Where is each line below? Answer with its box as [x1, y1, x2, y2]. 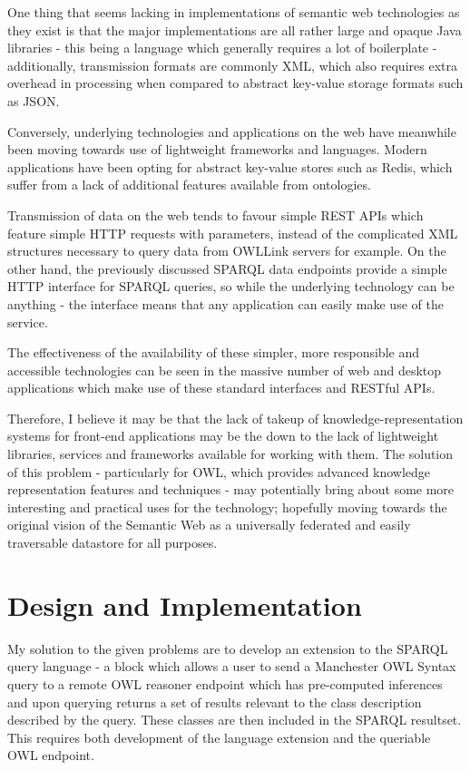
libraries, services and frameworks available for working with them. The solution [7, 444, 454, 463]
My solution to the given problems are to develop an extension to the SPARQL [7, 638, 448, 658]
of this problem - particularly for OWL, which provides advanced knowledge [7, 462, 431, 481]
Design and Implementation [7, 586, 362, 623]
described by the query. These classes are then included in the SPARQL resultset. [7, 710, 462, 729]
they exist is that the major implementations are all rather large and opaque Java [7, 20, 462, 39]
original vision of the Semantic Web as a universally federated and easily [7, 515, 411, 534]
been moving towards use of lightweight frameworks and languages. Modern [7, 140, 427, 159]
